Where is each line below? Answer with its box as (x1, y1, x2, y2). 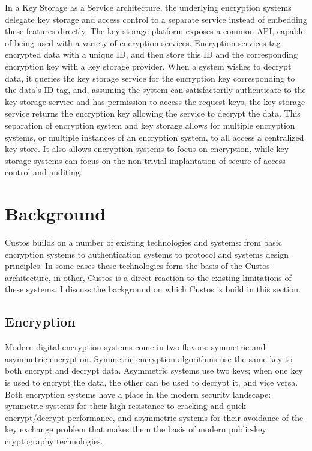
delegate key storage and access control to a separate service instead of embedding (5, 13, 307, 25)
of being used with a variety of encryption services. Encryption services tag (5, 36, 281, 49)
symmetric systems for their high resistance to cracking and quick (5, 399, 246, 412)
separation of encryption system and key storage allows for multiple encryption (5, 118, 295, 131)
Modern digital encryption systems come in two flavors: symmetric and (5, 341, 266, 353)
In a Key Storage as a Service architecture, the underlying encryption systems (5, 1, 292, 13)
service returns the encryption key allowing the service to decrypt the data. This (5, 107, 301, 120)
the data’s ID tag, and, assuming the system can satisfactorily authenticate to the (5, 83, 306, 96)
